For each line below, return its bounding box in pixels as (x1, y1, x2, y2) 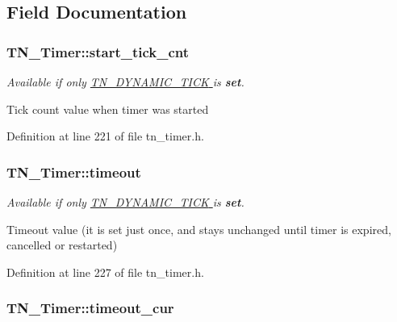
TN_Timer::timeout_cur (6, 298, 174, 318)
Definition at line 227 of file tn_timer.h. (6, 263, 204, 280)
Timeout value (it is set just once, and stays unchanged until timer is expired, (6, 220, 391, 237)
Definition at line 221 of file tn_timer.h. (6, 128, 204, 144)
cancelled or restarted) (6, 236, 118, 253)
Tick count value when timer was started (6, 100, 209, 117)
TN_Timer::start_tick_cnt (6, 41, 190, 61)
